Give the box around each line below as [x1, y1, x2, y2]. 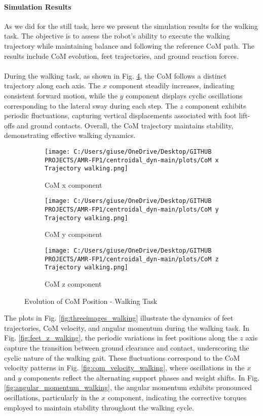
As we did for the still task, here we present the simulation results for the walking [4, 20, 258, 31]
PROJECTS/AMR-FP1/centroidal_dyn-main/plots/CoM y [45, 206, 219, 214]
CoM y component [45, 229, 102, 239]
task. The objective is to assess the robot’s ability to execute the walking [4, 30, 230, 41]
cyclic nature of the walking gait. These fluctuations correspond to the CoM [4, 352, 240, 363]
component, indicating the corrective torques [107, 392, 247, 402]
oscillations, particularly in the [4, 392, 99, 402]
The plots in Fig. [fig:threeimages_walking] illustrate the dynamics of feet [4, 313, 234, 323]
